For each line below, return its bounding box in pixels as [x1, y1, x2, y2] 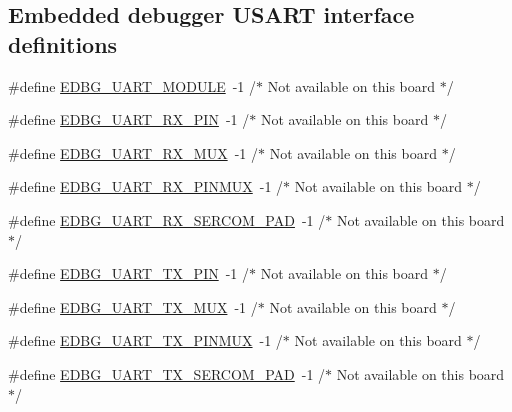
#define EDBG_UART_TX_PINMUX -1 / [8, 330, 283, 351]
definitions [8, 28, 118, 59]
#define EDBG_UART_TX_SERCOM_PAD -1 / [8, 363, 326, 384]
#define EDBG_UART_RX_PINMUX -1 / [8, 176, 284, 197]
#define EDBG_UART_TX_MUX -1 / [8, 296, 258, 317]
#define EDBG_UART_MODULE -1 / [8, 75, 257, 96]
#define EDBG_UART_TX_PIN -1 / [8, 263, 250, 284]
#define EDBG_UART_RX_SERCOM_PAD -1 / [8, 209, 326, 230]
